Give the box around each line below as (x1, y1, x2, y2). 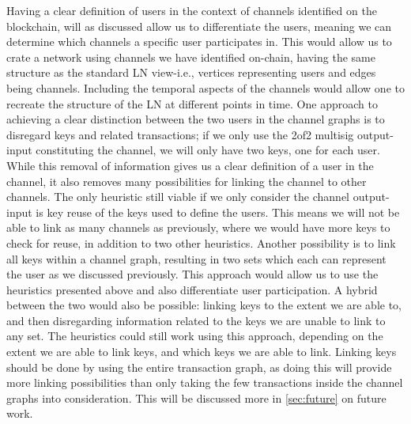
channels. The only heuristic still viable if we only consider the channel (6, 188, 349, 205)
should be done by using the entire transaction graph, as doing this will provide (6, 358, 392, 375)
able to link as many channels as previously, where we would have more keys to (6, 219, 390, 236)
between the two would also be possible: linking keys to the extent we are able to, (6, 297, 402, 313)
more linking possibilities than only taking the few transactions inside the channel (6, 374, 403, 391)
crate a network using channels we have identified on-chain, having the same (6, 48, 375, 65)
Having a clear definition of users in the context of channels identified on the (6, 2, 377, 18)
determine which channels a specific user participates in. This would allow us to (6, 33, 392, 50)
